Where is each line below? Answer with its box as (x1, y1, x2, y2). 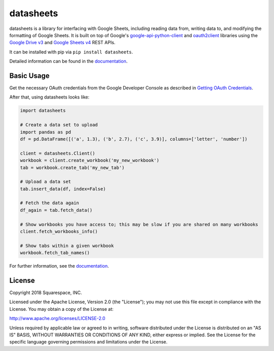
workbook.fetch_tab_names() (20, 250, 90, 256)
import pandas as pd (20, 129, 71, 135)
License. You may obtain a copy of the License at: (9, 306, 114, 312)
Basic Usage (9, 71, 50, 80)
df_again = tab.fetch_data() (20, 207, 93, 213)
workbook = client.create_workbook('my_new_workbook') (20, 157, 159, 164)
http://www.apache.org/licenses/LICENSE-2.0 (9, 315, 106, 322)
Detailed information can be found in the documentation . (9, 58, 128, 65)
